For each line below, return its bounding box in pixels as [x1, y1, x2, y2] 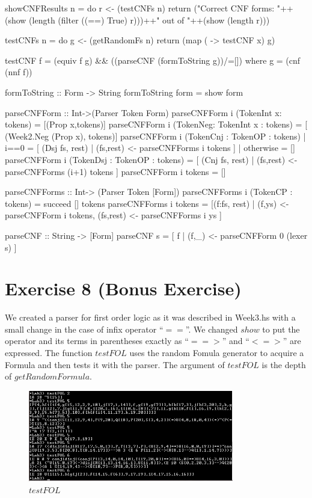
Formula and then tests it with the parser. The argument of [5, 358, 225, 370]
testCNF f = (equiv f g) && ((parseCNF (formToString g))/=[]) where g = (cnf [5, 54, 301, 66]
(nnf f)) [5, 66, 32, 78]
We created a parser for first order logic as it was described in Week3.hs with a [5, 311, 296, 324]
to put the [262, 322, 300, 335]
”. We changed [185, 322, 238, 335]
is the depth [262, 358, 306, 370]
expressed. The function [5, 346, 93, 358]
